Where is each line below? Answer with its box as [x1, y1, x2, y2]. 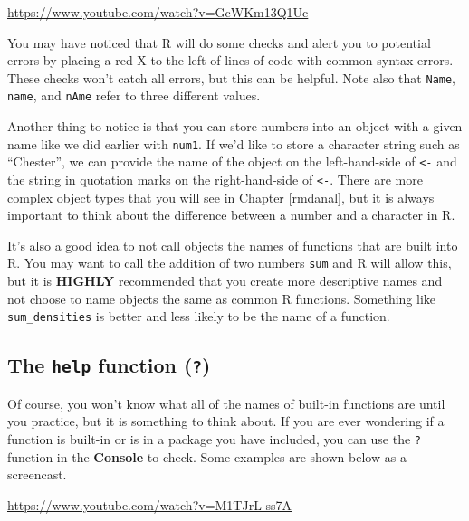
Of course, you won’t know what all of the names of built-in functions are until [7, 393, 445, 412]
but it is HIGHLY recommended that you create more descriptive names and [7, 271, 443, 290]
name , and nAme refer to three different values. [7, 86, 261, 105]
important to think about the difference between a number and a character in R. [7, 205, 455, 224]
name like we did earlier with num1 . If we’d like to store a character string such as [7, 134, 460, 153]
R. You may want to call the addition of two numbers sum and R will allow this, [7, 253, 452, 272]
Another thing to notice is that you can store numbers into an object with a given [7, 117, 463, 136]
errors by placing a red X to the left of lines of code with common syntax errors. [7, 51, 454, 70]
